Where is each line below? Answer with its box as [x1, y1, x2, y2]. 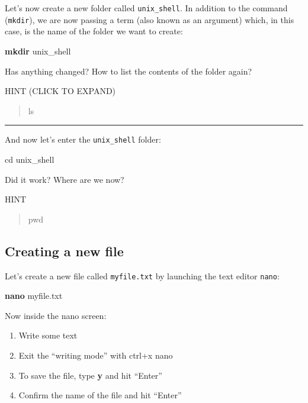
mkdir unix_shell [5, 44, 71, 57]
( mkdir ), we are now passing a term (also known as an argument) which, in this [5, 13, 294, 25]
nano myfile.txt [5, 289, 63, 302]
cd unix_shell [5, 153, 54, 165]
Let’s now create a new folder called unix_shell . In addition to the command [5, 2, 288, 14]
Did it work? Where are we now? [5, 173, 124, 185]
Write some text [18, 329, 78, 341]
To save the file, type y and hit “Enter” [18, 369, 162, 381]
